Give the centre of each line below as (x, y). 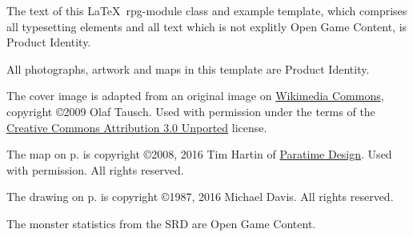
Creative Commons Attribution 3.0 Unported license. (137, 127)
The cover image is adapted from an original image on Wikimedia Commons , (195, 96)
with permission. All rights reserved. (95, 169)
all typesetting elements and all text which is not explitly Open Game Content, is (207, 26)
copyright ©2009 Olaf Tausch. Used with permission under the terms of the (191, 111)
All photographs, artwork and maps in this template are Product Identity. (188, 68)
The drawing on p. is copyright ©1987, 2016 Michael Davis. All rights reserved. (200, 197)
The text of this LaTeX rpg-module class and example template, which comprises (207, 10)
